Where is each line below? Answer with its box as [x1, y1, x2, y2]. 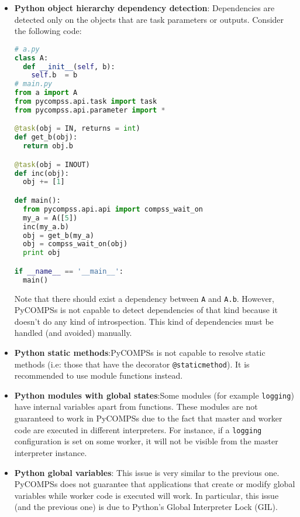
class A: [14, 53, 49, 62]
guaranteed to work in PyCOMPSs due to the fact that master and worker [14, 412, 282, 424]
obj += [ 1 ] [23, 178, 65, 186]
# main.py [14, 80, 53, 89]
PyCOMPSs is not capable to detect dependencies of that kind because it [14, 304, 278, 316]
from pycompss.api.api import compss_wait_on [23, 205, 203, 213]
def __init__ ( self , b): [23, 62, 115, 71]
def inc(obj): [14, 169, 69, 178]
